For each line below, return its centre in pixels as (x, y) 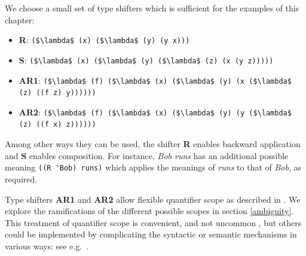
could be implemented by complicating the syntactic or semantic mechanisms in (151, 234)
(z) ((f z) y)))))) (57, 93)
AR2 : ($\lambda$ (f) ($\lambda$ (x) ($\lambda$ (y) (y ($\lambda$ (155, 112)
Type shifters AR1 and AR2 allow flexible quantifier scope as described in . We (153, 199)
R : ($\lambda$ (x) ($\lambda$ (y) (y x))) (104, 40)
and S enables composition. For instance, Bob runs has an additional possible (147, 155)
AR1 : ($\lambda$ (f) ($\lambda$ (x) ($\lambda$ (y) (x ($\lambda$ (155, 80)
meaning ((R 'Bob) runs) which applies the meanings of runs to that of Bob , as (153, 167)
